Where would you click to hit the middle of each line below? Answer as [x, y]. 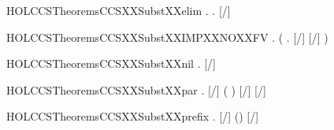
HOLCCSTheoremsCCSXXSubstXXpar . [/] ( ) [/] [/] [136, 89]
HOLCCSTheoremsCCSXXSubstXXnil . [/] [111, 63]
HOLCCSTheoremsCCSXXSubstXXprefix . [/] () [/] [133, 116]
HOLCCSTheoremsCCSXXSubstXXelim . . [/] [119, 10]
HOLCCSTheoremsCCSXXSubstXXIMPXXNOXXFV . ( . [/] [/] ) [167, 37]
